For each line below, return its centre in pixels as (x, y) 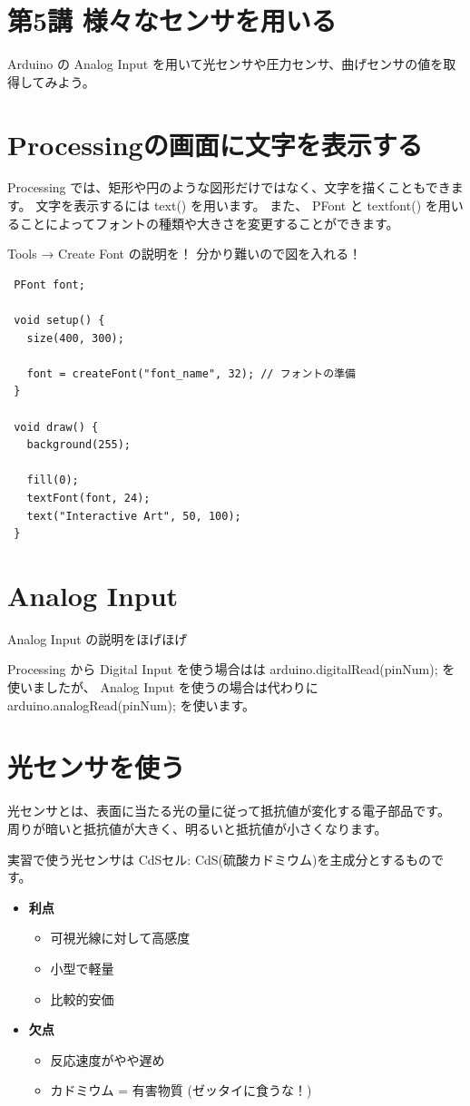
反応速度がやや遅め (108, 1059)
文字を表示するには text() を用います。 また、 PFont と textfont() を (237, 206)
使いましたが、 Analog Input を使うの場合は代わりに (163, 687)
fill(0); (53, 480)
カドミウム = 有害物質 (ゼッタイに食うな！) (181, 1090)
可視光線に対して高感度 (120, 938)
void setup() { (59, 320)
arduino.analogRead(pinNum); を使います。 (132, 705)
